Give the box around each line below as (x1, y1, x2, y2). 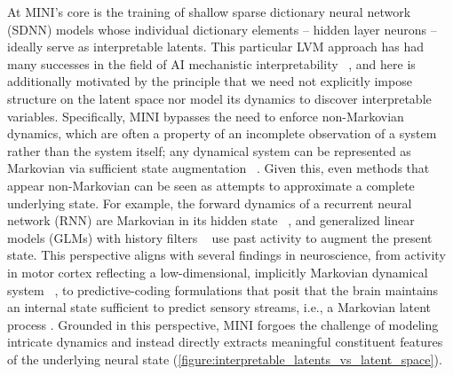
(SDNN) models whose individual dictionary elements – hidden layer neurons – (7, 20, 437, 38)
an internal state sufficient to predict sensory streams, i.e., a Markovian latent (7, 298, 432, 316)
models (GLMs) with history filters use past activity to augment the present (7, 228, 433, 246)
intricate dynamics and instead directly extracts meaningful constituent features (7, 332, 443, 351)
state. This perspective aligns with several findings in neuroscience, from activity (7, 246, 446, 264)
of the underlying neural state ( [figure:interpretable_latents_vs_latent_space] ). (7, 349, 442, 368)
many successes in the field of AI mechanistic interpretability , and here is (7, 54, 416, 73)
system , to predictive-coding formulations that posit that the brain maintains (7, 280, 439, 299)
